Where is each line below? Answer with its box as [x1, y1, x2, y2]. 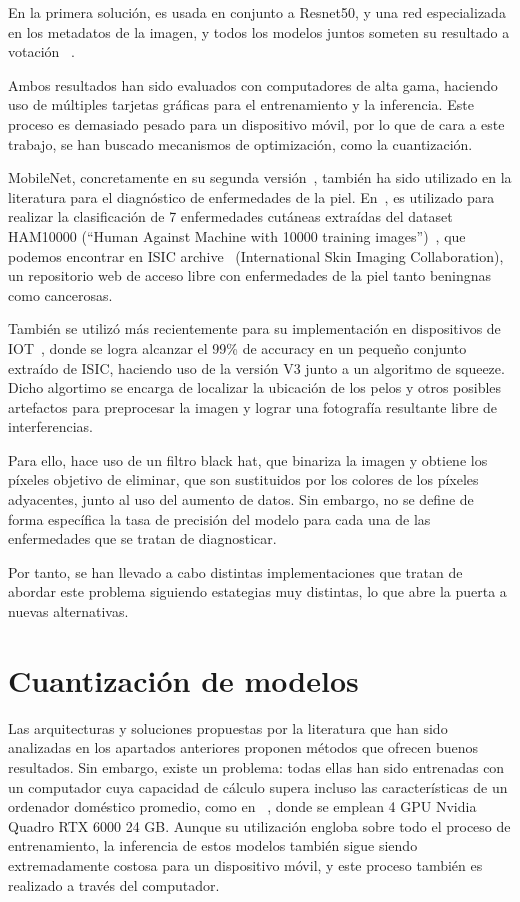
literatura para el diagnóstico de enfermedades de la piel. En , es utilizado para [8, 186, 495, 207]
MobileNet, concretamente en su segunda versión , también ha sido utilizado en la [8, 167, 512, 188]
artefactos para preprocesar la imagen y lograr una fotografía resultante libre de [8, 396, 498, 417]
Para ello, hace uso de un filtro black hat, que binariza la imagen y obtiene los [8, 449, 488, 470]
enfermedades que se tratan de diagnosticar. [8, 528, 277, 549]
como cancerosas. [8, 284, 113, 305]
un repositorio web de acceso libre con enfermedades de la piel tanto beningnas [8, 265, 492, 286]
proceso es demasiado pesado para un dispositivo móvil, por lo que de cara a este [8, 113, 505, 134]
